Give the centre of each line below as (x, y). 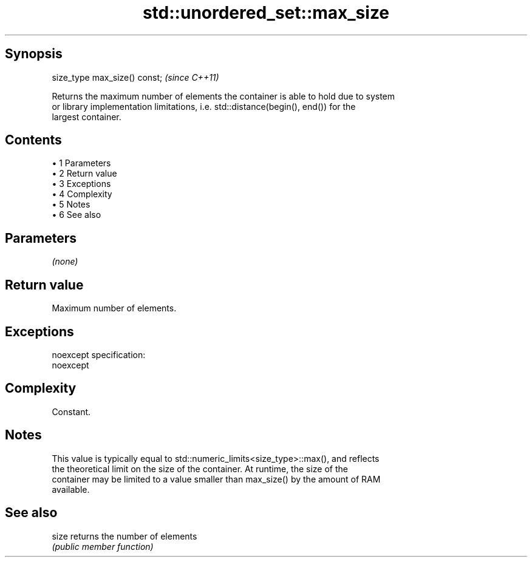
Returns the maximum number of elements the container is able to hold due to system (223, 96)
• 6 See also (77, 215)
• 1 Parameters (81, 163)
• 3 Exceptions (81, 184)
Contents (33, 140)
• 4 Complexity (82, 194)
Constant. (71, 411)
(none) (65, 262)
